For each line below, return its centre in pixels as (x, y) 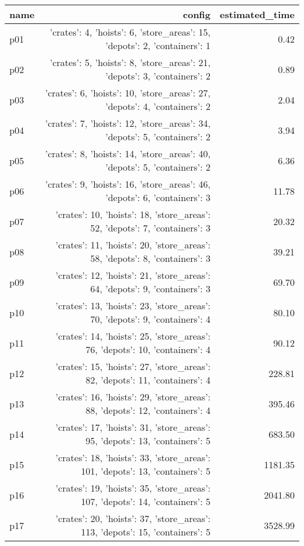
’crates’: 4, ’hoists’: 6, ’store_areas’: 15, (130, 32)
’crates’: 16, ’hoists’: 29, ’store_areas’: (133, 397)
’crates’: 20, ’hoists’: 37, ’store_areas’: (133, 518)
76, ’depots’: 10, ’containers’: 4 (148, 349)
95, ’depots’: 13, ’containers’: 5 (148, 440)
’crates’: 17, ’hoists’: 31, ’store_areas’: (133, 427)
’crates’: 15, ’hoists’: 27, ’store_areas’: (133, 366)
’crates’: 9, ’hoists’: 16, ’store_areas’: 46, (128, 184)
